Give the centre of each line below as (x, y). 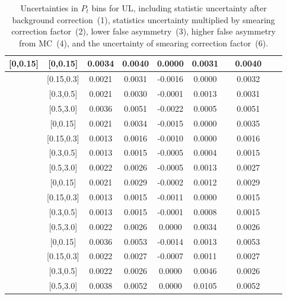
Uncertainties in (49, 8)
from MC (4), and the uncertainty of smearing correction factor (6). (144, 43)
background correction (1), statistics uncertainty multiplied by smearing (143, 19)
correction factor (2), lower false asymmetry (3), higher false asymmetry (143, 31)
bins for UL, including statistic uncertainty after (179, 8)
